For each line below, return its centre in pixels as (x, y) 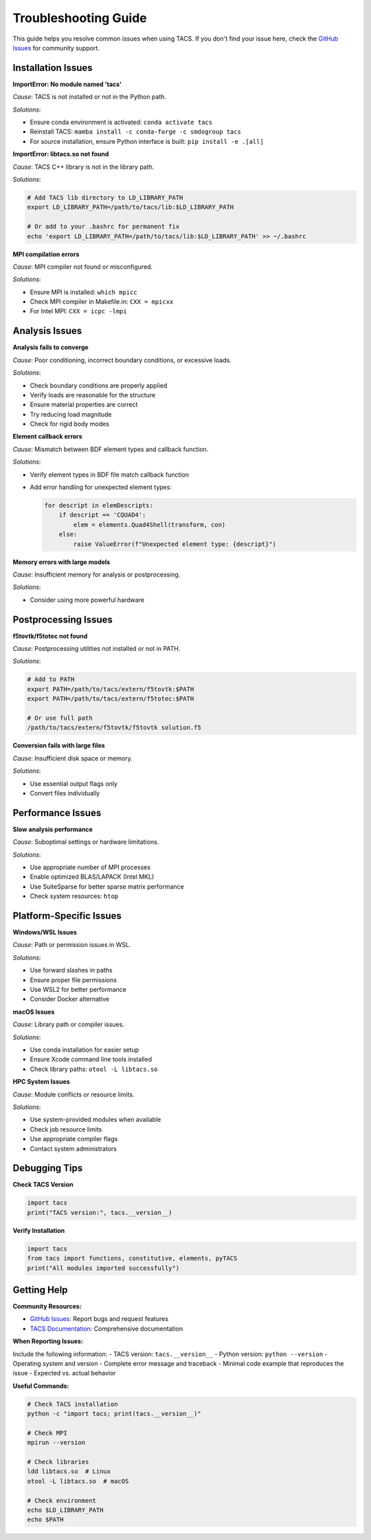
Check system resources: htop (74, 896)
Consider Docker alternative (70, 999)
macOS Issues (34, 1012)
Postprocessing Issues (63, 620)
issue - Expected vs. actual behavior (64, 1373)
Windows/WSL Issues (45, 933)
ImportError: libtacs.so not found (61, 154)
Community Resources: (47, 1307)
